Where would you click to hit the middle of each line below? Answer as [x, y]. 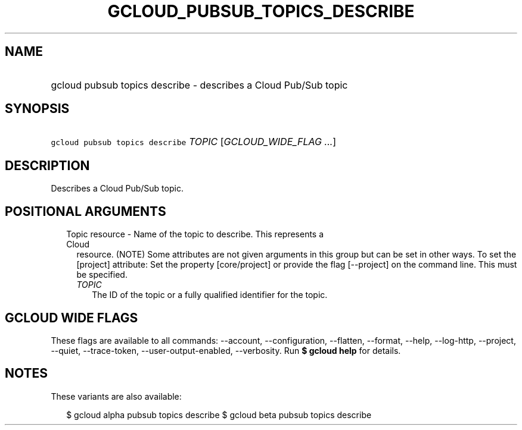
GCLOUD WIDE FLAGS [72, 318]
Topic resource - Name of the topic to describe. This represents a [195, 234]
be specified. [102, 275]
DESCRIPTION [47, 165]
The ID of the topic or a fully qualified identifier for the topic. [210, 295]
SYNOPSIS [37, 109]
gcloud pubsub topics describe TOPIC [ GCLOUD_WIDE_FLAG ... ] [194, 142]
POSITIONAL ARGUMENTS [86, 211]
